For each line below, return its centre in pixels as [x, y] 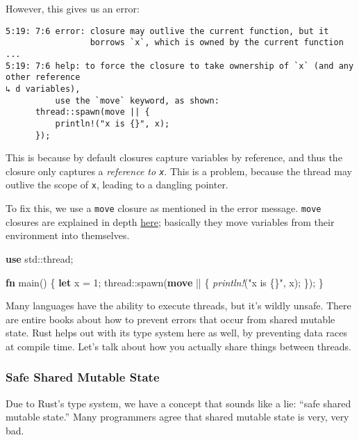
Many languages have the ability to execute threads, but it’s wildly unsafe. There [178, 305]
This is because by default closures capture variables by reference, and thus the [174, 157]
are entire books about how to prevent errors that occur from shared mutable [170, 319]
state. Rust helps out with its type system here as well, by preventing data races [177, 333]
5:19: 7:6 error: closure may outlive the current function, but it [167, 31]
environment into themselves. [68, 235]
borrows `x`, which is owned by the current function [217, 43]
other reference [43, 78]
